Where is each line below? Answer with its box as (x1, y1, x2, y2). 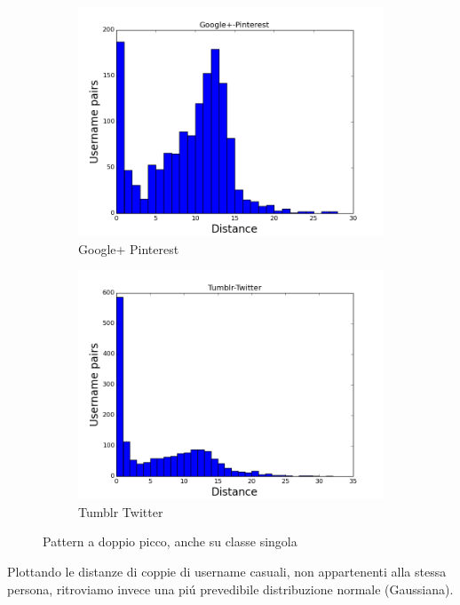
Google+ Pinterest (78, 239, 179, 258)
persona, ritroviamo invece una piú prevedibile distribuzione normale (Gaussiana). (7, 579, 454, 598)
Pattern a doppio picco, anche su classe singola (43, 532, 297, 551)
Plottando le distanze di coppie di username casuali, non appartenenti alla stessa (7, 561, 447, 580)
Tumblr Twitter (78, 502, 163, 521)
